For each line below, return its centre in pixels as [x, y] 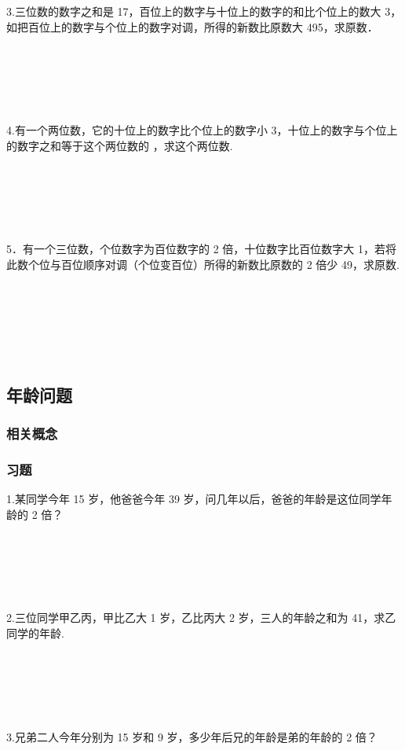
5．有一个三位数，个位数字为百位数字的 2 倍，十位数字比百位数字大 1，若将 [201, 249]
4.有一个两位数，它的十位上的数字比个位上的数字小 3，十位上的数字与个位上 [202, 130]
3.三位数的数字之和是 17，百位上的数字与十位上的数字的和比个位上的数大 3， [204, 11]
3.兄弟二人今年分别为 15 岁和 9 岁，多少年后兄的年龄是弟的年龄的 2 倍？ [192, 736]
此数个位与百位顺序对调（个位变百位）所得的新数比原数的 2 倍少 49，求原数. [203, 264]
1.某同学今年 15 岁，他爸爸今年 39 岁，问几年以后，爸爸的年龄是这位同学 [194, 499]
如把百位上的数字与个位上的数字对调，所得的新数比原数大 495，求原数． [192, 26]
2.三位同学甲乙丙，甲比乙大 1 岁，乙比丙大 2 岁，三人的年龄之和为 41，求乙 [201, 618]
